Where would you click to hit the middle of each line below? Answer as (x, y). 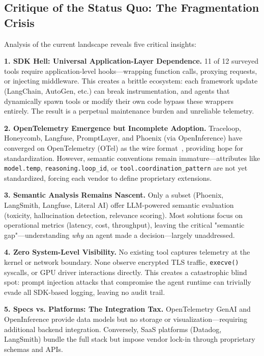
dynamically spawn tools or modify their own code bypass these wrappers (119, 101)
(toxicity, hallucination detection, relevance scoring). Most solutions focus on (124, 215)
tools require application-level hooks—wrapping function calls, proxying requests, (131, 71)
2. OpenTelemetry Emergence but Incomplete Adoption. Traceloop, (123, 128)
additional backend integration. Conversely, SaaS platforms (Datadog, (113, 329)
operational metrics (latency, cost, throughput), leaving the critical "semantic (124, 225)
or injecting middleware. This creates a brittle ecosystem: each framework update (131, 81)
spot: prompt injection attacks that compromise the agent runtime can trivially (128, 282)
